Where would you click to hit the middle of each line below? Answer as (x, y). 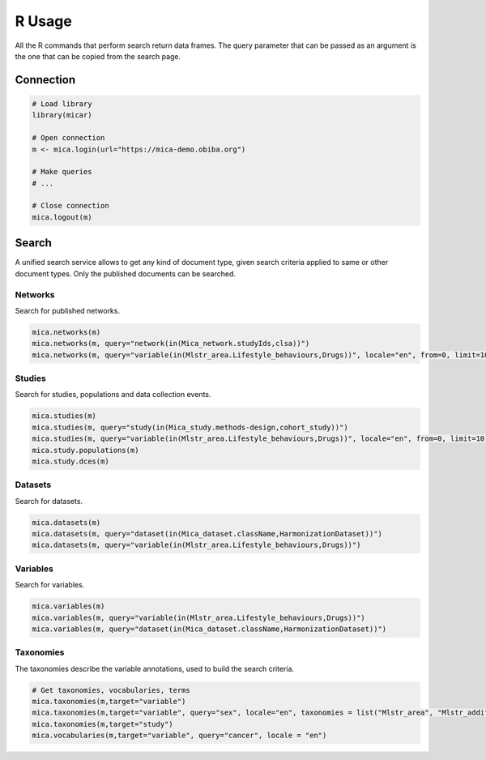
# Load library (62, 104)
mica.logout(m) (62, 217)
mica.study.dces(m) (70, 461)
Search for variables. (50, 585)
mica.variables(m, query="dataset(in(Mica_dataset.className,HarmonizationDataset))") (209, 629)
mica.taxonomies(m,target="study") (102, 724)
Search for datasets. (49, 501)
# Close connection (70, 206)
